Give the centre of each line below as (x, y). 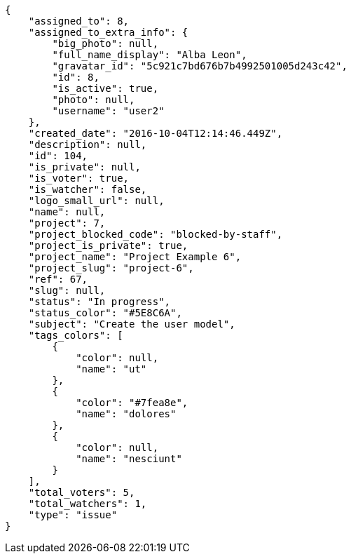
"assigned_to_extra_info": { (108, 32)
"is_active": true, (105, 88)
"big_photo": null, (105, 43)
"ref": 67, (58, 279)
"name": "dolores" (126, 414)
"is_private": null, (84, 167)
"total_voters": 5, (82, 492)
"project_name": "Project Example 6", (135, 257)
